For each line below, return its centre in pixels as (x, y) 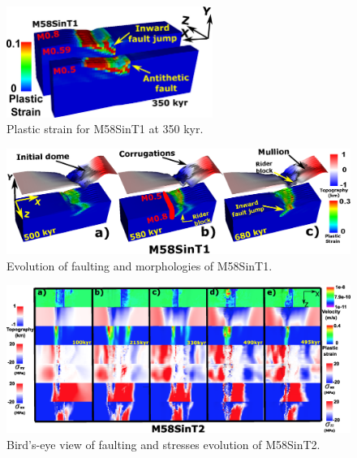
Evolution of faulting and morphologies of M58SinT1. (140, 265)
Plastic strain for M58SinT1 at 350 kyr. (105, 129)
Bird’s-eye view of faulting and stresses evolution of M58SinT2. (163, 444)
